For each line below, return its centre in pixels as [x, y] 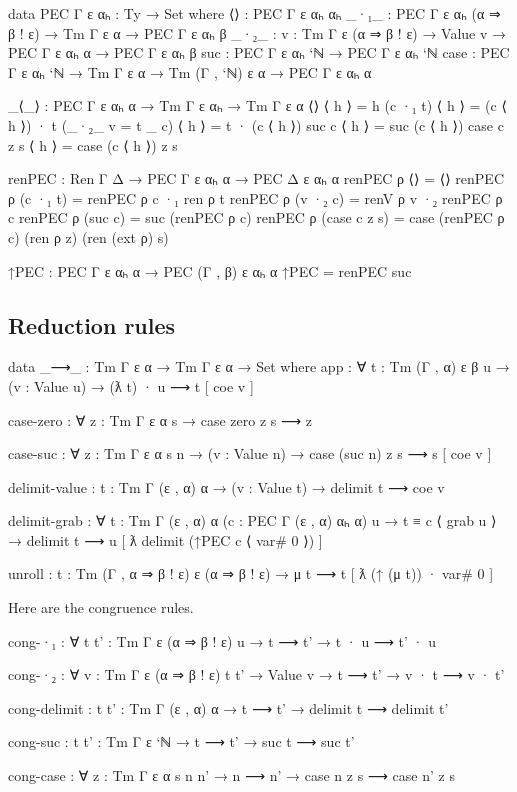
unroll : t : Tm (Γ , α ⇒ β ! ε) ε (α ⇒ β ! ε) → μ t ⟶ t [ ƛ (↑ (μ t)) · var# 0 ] [251, 573]
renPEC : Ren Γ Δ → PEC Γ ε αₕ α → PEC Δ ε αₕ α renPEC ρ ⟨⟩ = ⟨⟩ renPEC [256, 178]
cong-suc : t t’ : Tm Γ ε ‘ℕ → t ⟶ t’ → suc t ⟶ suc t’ [181, 741]
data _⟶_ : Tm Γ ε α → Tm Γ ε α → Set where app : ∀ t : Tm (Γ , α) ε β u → [259, 366]
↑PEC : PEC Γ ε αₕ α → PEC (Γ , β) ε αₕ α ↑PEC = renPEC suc [210, 270]
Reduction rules [92, 324]
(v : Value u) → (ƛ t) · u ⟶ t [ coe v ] [131, 385]
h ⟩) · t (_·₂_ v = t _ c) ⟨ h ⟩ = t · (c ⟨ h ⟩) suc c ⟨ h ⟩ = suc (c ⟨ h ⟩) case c [256, 124]
